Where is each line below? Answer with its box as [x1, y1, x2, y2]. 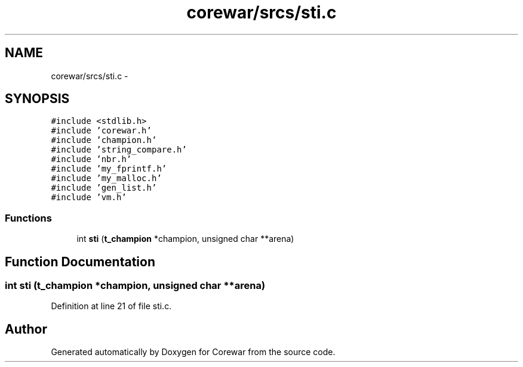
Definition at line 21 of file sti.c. [51, 301, 172, 312]
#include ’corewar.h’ [51, 126, 152, 136]
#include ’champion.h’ [51, 135, 157, 145]
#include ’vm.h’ [51, 192, 127, 203]
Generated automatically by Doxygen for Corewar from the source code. [51, 347, 336, 357]
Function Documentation [5, 254, 155, 269]
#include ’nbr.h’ [51, 154, 132, 164]
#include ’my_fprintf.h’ [51, 164, 167, 174]
